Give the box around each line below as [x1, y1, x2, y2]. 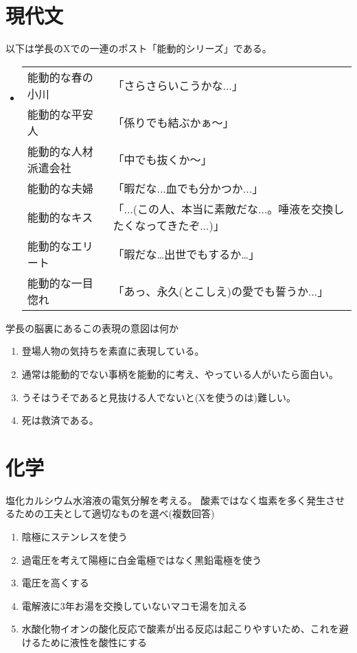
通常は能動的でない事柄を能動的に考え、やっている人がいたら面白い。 [21, 366, 339, 381]
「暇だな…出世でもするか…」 [113, 246, 260, 262]
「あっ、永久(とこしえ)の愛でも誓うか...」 [113, 283, 329, 299]
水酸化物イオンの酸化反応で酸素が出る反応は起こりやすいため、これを [21, 621, 339, 636]
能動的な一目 [27, 274, 93, 291]
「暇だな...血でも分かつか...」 [113, 180, 264, 196]
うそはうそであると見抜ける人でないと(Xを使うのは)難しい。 [21, 390, 297, 404]
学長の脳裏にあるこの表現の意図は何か [5, 320, 178, 335]
